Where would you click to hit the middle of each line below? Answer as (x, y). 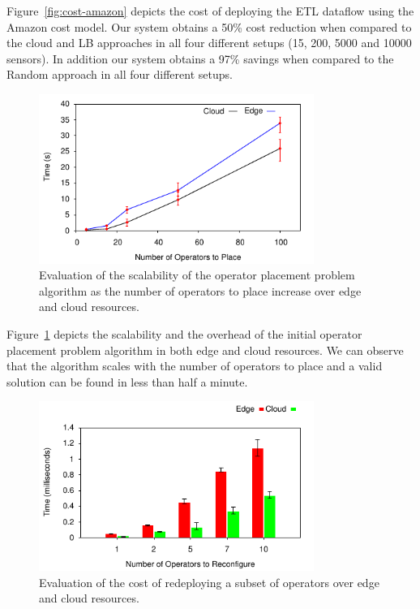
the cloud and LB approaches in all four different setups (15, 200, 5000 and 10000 (209, 43)
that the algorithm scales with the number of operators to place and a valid (195, 366)
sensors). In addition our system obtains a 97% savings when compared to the (200, 58)
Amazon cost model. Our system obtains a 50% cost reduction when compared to (209, 26)
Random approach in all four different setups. (120, 74)
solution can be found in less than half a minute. (127, 381)
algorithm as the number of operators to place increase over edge (200, 290)
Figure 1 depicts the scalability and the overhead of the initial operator (184, 333)
